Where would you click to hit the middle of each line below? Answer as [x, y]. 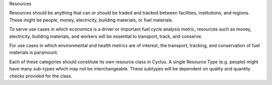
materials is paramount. [34, 52]
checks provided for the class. [41, 76]
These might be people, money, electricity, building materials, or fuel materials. [91, 20]
